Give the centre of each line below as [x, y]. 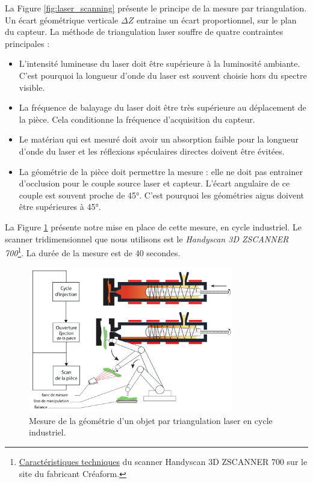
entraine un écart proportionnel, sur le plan [216, 20]
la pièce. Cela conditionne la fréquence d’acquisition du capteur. [137, 119]
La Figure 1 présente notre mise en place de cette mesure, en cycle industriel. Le [153, 226]
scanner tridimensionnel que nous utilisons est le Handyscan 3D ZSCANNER [147, 238]
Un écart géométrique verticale [62, 20]
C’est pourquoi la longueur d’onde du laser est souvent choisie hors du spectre [163, 75]
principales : [27, 43]
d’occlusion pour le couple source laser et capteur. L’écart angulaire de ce [154, 183]
